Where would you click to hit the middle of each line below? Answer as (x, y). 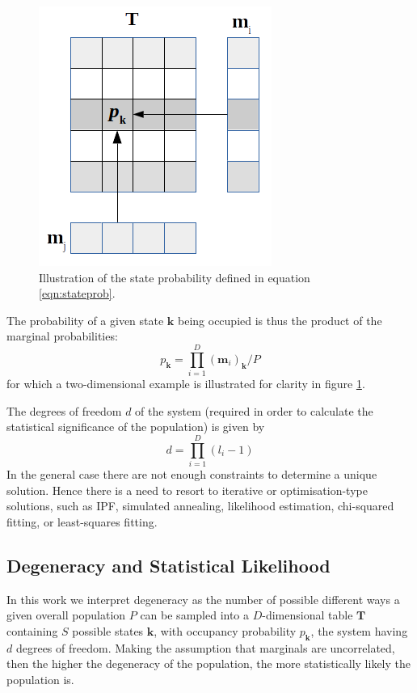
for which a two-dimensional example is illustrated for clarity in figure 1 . (186, 384)
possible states (108, 630)
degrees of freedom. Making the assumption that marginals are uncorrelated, (205, 647)
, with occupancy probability (225, 630)
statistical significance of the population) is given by (136, 427)
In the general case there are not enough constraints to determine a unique (192, 474)
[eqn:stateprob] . (77, 293)
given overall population (66, 615)
